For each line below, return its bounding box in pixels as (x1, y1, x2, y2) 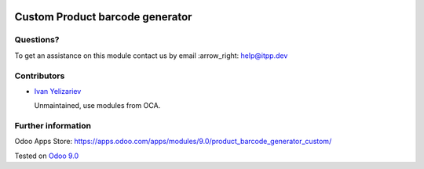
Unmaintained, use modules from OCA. (34, 101, 161, 110)
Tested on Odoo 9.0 (14, 151, 79, 160)
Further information (14, 120, 92, 131)
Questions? (14, 34, 60, 45)
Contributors (14, 70, 65, 81)
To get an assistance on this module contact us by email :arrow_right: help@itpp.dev (14, 51, 288, 60)
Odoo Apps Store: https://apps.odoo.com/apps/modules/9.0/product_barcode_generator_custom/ (14, 137, 332, 146)
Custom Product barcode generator (14, 10, 192, 23)
